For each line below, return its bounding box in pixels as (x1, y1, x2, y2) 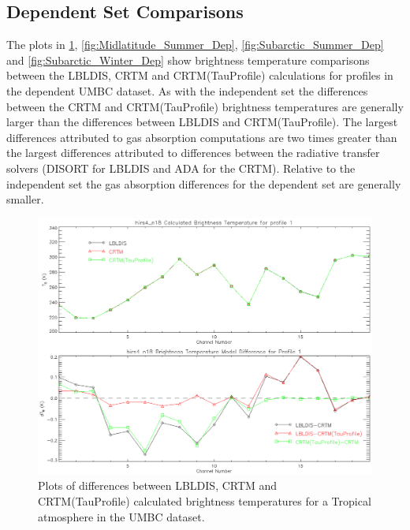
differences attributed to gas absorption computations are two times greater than (6, 129, 397, 145)
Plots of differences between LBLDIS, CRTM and (38, 477, 278, 494)
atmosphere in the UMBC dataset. (38, 508, 205, 524)
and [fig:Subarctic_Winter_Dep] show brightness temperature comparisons (6, 51, 370, 68)
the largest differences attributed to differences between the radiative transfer (6, 144, 380, 161)
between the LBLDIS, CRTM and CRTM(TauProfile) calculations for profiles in (6, 67, 393, 84)
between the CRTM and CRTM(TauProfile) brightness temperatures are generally (6, 98, 404, 114)
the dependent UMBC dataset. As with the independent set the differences (6, 82, 368, 99)
